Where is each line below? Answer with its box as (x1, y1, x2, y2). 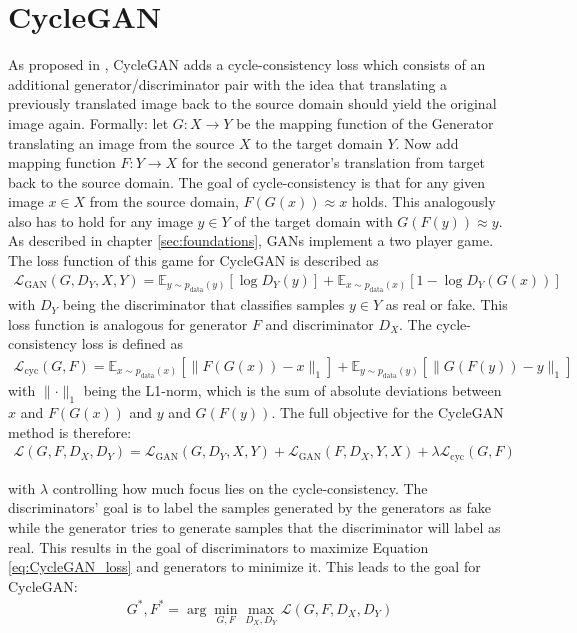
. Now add (395, 132, 459, 153)
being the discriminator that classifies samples (62, 294, 345, 315)
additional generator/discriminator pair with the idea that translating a (8, 73, 448, 94)
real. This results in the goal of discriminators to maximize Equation (8, 536, 429, 557)
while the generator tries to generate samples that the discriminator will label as (8, 516, 501, 537)
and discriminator (265, 313, 374, 334)
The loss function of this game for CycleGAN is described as (8, 250, 379, 271)
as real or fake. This (385, 294, 508, 315)
